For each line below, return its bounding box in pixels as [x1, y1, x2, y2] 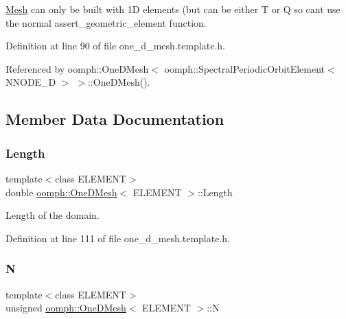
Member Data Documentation [5, 108, 224, 130]
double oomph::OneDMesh [5, 185, 117, 199]
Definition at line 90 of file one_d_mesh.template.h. [5, 38, 225, 53]
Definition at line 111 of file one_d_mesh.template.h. [5, 231, 230, 245]
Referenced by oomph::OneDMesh [5, 61, 149, 75]
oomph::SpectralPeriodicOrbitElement [164, 61, 325, 75]
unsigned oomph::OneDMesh [5, 300, 126, 315]
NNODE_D [5, 75, 56, 89]
